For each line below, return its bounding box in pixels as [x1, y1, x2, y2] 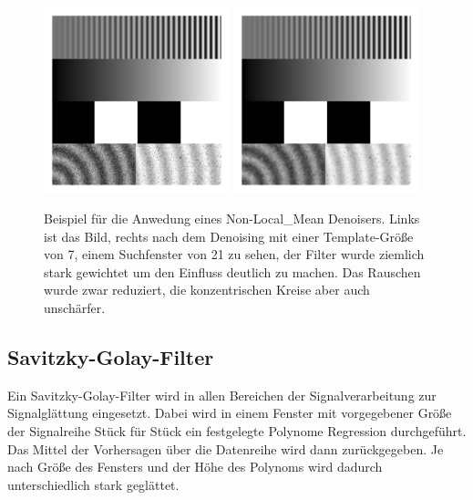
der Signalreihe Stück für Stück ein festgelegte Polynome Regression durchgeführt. [7, 422, 467, 441]
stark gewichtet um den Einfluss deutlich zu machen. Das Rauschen [44, 262, 421, 281]
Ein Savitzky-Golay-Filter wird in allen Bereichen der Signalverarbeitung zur [7, 385, 437, 404]
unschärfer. [44, 298, 106, 318]
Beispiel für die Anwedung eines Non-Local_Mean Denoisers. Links [44, 209, 420, 228]
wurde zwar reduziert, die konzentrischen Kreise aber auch [44, 280, 370, 299]
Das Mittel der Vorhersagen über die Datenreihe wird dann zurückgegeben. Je [7, 439, 444, 458]
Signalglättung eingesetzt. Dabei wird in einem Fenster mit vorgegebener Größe [7, 403, 452, 422]
